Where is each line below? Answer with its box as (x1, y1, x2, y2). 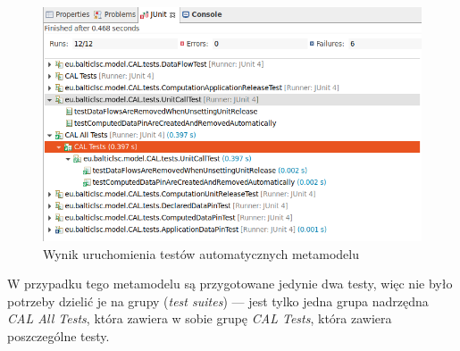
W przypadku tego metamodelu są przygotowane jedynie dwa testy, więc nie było (7, 274, 453, 293)
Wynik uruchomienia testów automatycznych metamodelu (43, 244, 360, 263)
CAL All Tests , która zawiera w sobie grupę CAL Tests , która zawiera (7, 309, 392, 328)
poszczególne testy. (7, 326, 110, 345)
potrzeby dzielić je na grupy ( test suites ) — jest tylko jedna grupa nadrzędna (7, 291, 429, 310)
